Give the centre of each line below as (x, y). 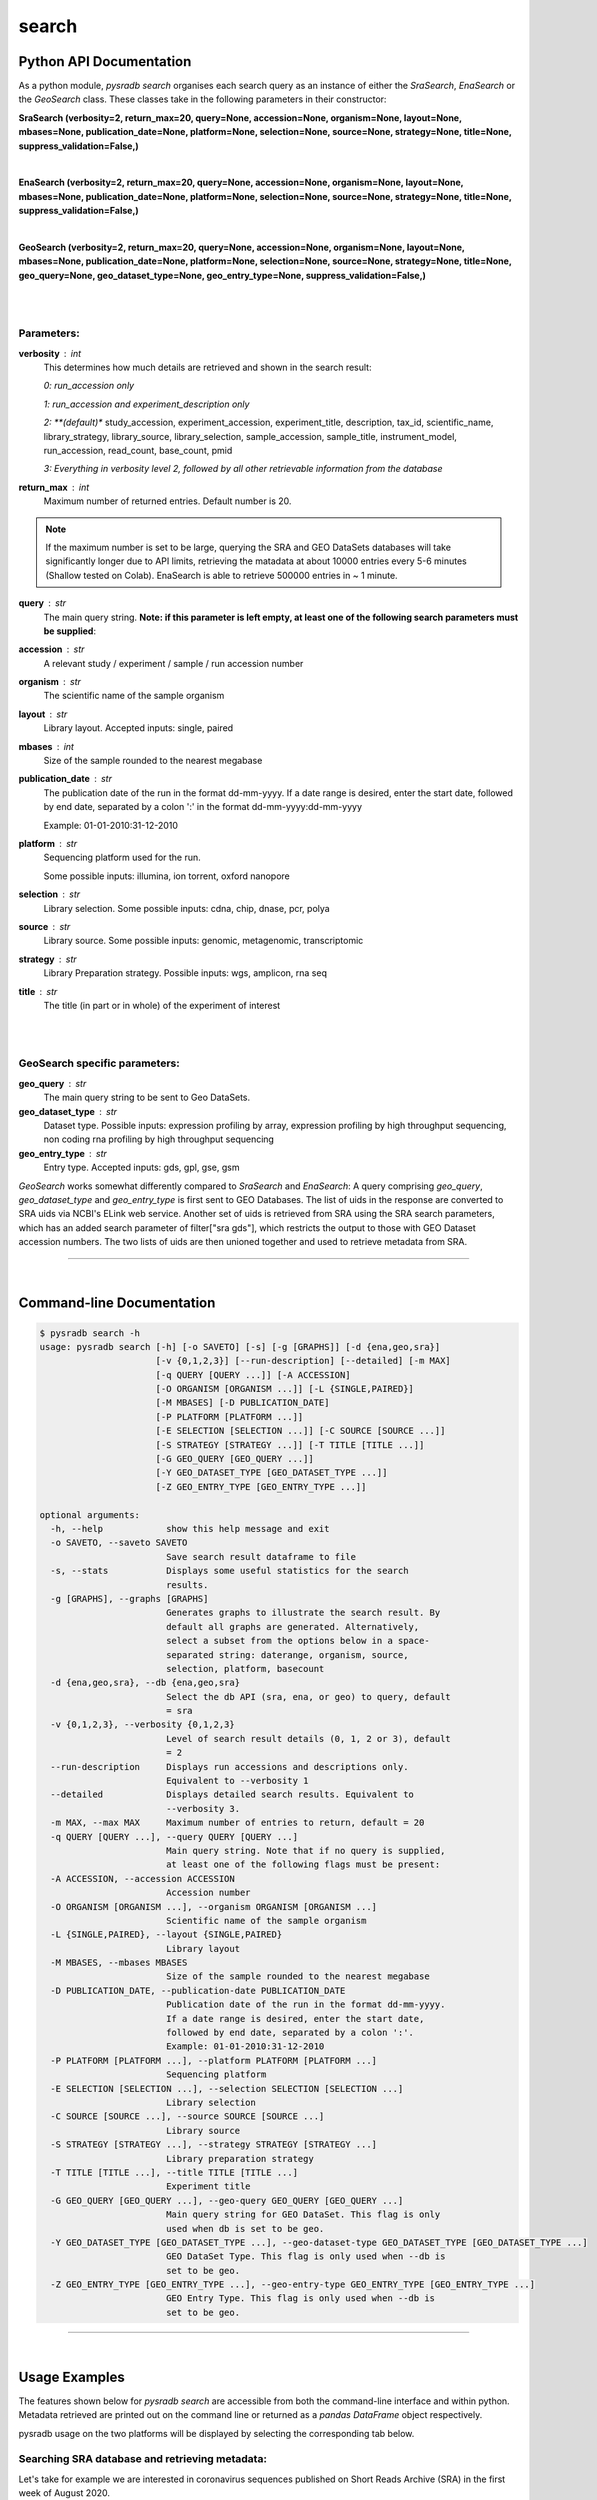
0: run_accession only (89, 386)
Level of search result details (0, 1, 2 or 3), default (308, 1738)
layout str (43, 714)
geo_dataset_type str (68, 1111)
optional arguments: (89, 1514)
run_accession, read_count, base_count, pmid (138, 451)
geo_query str (52, 1083)
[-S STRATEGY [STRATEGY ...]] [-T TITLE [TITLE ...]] (290, 1444)
